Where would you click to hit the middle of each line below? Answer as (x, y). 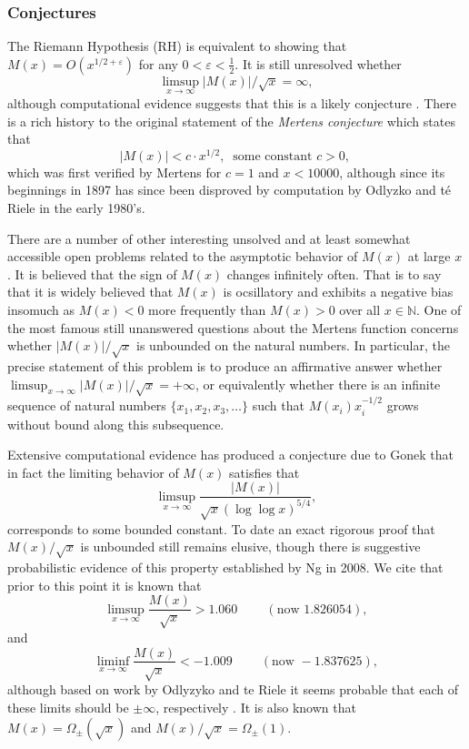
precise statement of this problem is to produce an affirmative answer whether (225, 366)
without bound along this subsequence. (116, 424)
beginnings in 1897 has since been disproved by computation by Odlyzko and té (230, 190)
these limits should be (68, 707)
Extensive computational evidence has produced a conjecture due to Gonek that (230, 455)
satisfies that (264, 472)
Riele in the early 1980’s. (76, 208)
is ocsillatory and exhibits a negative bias (338, 292)
